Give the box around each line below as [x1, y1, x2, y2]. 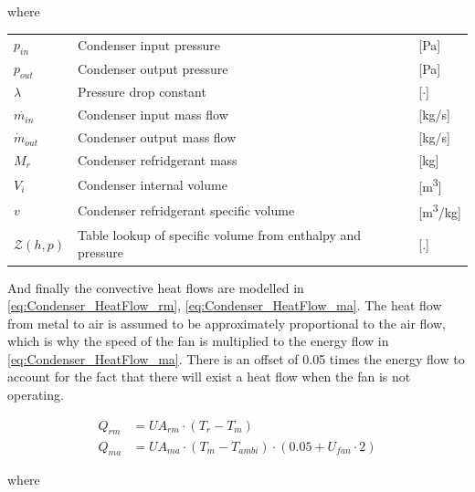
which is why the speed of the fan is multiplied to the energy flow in [7, 331, 389, 351]
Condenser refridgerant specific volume [78, 201, 295, 220]
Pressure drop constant [78, 82, 206, 101]
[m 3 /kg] [418, 200, 461, 221]
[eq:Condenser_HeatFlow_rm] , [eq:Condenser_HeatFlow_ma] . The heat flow [7, 296, 442, 315]
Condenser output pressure [78, 58, 228, 78]
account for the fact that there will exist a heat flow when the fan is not [7, 367, 411, 386]
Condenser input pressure [78, 35, 220, 54]
